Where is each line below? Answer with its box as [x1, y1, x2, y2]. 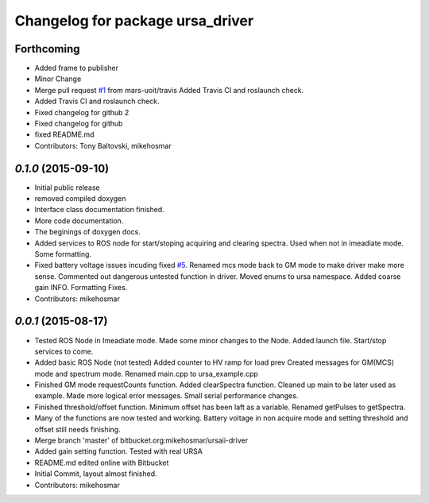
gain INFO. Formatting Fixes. [34, 283, 128, 292]
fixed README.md [34, 130, 95, 139]
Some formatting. [34, 250, 91, 259]
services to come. [34, 346, 94, 356]
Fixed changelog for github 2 [34, 107, 129, 117]
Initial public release [34, 183, 101, 192]
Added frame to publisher [34, 64, 119, 73]
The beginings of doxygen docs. [34, 227, 141, 237]
